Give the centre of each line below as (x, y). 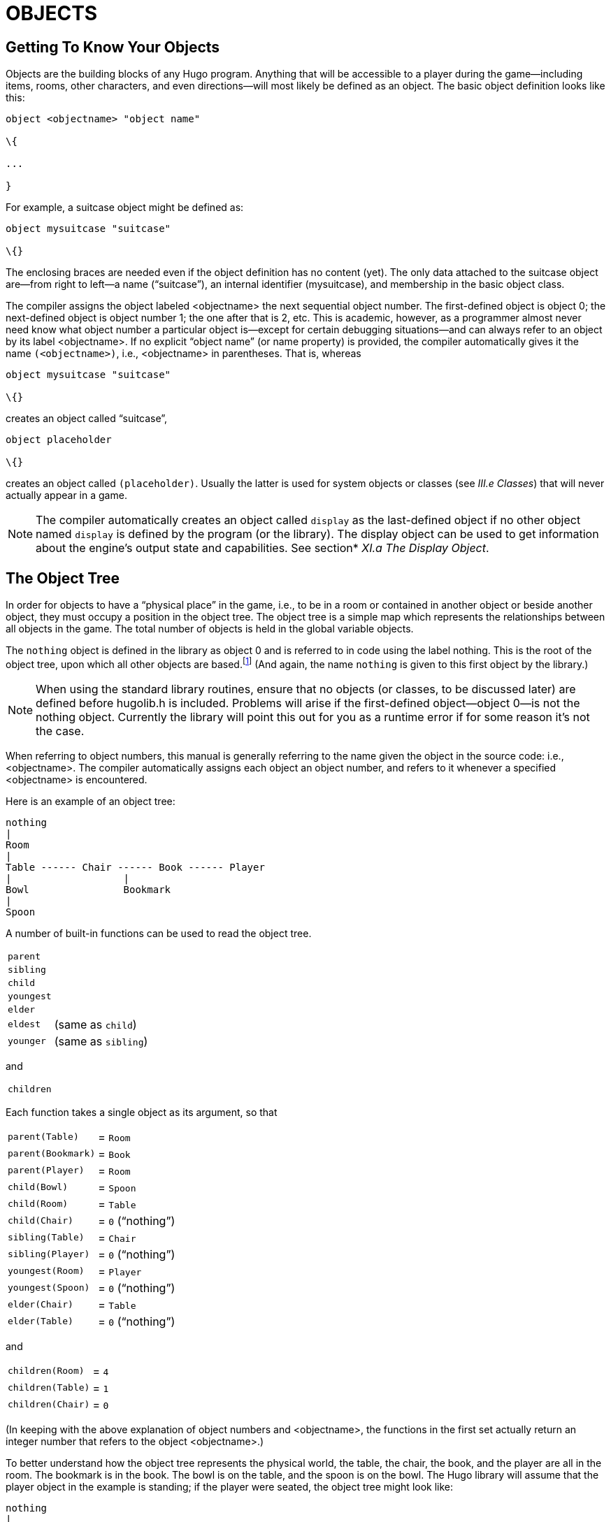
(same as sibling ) (101, 1041)
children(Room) (46, 1371)
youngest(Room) (46, 1271)
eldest (24, 1024)
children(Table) (49, 1388)
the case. (60, 731)
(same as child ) (95, 1024)
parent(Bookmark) (52, 1154)
